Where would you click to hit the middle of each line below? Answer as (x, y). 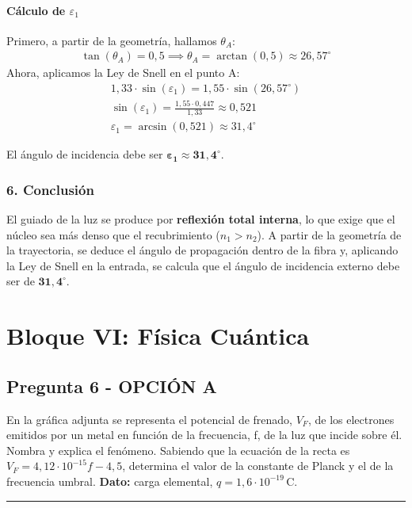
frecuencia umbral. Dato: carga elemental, (110, 481)
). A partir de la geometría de (329, 234)
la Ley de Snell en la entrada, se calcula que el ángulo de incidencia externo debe (203, 265)
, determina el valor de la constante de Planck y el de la (258, 466)
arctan (232, 57)
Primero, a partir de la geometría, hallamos (112, 40)
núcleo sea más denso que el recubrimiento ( (113, 234)
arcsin (153, 127)
